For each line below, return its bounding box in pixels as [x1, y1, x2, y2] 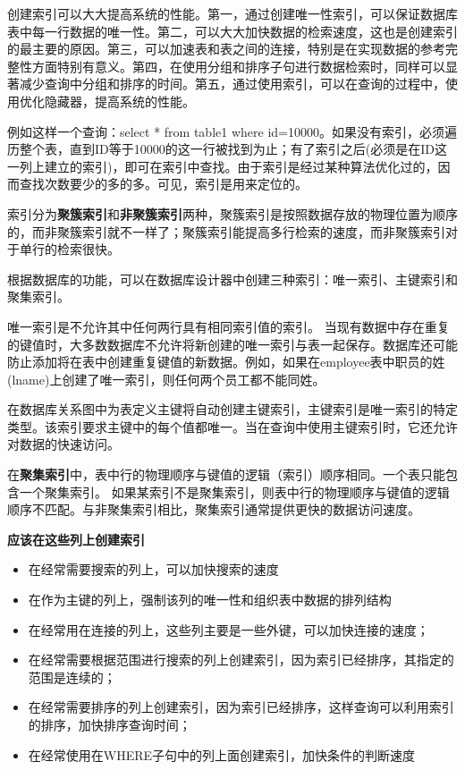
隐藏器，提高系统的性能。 [44, 91, 195, 110]
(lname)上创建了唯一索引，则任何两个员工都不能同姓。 [7, 369, 325, 388]
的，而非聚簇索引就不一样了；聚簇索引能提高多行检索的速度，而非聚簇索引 [7, 222, 445, 241]
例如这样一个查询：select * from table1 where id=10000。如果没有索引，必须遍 [7, 122, 457, 140]
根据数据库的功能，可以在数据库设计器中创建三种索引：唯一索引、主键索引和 [7, 269, 458, 288]
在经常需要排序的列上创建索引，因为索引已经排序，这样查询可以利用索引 [28, 698, 454, 716]
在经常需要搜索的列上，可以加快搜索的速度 [28, 560, 279, 579]
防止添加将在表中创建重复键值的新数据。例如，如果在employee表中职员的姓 [7, 352, 445, 371]
